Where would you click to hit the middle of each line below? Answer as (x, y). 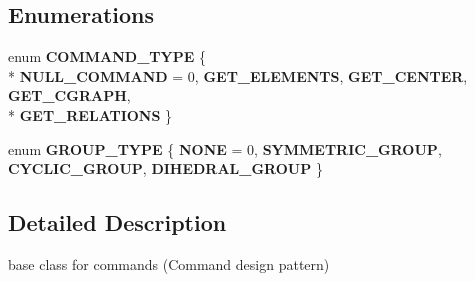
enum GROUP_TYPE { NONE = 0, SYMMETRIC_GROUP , (225, 148)
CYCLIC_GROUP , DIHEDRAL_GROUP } (165, 168)
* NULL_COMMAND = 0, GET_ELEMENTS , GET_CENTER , (238, 75)
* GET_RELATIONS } (90, 114)
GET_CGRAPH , (69, 95)
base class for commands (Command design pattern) (169, 263)
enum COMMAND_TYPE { (107, 56)
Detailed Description (117, 222)
